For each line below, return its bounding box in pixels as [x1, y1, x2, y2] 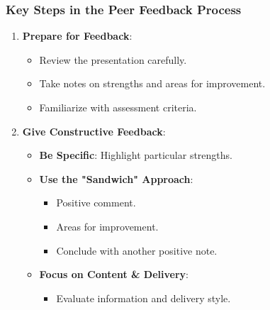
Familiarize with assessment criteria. [39, 100, 197, 114]
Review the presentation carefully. [39, 52, 187, 67]
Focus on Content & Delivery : [39, 267, 189, 282]
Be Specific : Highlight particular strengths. [39, 148, 232, 162]
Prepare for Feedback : [22, 28, 133, 43]
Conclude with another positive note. [56, 243, 218, 258]
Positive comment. [56, 195, 136, 210]
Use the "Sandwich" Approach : [39, 171, 193, 186]
